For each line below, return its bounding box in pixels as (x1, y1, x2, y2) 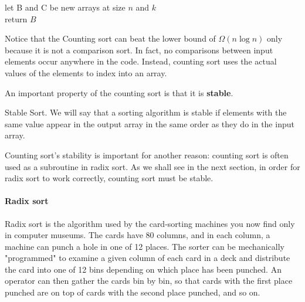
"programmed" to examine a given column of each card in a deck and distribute (5, 252, 290, 264)
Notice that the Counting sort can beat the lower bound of (5, 32, 216, 45)
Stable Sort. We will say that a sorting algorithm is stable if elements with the (5, 106, 287, 118)
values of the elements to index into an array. (5, 66, 167, 79)
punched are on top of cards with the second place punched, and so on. (5, 286, 260, 298)
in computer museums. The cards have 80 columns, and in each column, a (5, 229, 270, 241)
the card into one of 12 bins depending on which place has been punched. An (5, 263, 282, 275)
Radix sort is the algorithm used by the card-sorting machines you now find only (5, 217, 295, 229)
